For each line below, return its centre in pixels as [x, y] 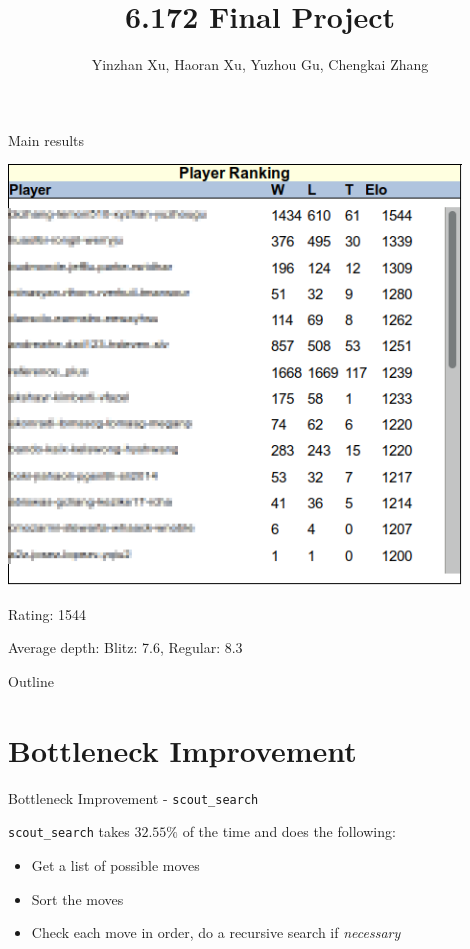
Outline [31, 681]
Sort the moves [77, 898]
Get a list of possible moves [115, 865]
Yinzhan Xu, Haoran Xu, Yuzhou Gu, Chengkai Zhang [260, 64]
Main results [46, 139]
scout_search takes [69, 831]
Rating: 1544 [47, 613]
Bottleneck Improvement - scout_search [133, 797]
